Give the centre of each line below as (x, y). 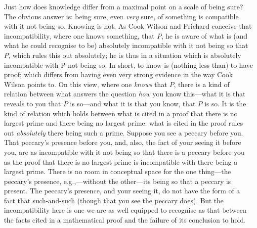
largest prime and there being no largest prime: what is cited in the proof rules (124, 123)
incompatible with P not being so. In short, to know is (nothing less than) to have (128, 65)
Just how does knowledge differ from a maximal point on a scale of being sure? (124, 6)
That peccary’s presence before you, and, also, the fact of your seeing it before (123, 142)
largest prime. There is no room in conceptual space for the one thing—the (118, 171)
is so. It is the (225, 103)
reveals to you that (33, 103)
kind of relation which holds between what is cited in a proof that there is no (121, 113)
